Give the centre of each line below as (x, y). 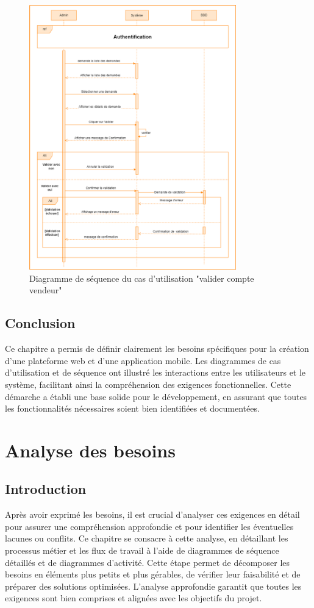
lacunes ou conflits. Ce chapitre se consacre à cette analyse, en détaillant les (147, 538)
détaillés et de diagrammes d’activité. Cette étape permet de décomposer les (148, 562)
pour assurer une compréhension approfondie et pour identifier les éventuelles (149, 526)
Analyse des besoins (90, 450)
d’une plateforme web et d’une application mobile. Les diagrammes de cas (143, 360)
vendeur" (46, 290)
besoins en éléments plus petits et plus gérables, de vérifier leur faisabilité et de (153, 574)
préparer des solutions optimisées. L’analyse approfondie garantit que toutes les (153, 586)
